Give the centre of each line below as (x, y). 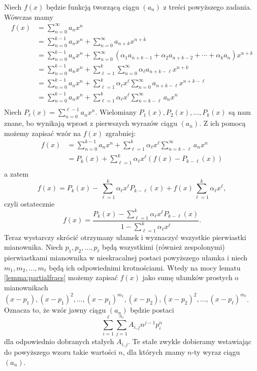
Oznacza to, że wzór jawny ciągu (55, 310)
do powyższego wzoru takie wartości (60, 351)
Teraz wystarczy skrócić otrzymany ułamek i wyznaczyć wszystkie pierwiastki (125, 237)
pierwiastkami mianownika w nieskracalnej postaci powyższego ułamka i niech (126, 258)
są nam (240, 112)
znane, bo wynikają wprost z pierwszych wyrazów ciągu (91, 123)
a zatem (17, 174)
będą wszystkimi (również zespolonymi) (164, 247)
